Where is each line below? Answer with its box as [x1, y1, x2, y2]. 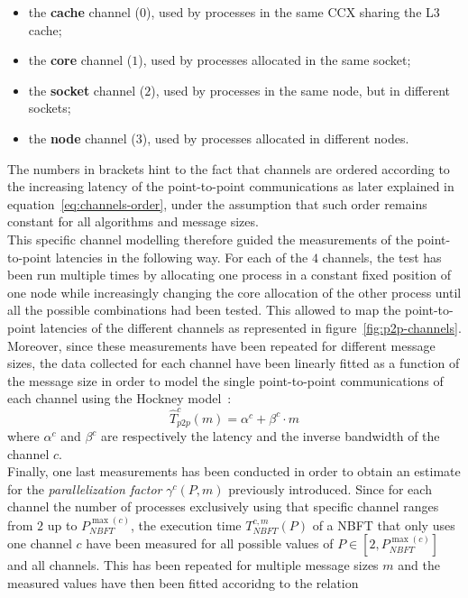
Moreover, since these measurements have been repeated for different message [7, 336, 436, 354]
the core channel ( [28, 51, 133, 69]
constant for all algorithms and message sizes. [7, 212, 259, 231]
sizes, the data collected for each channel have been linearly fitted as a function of [7, 354, 460, 373]
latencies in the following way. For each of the [55, 247, 308, 266]
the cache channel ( [28, 3, 140, 21]
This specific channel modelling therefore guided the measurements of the [7, 229, 413, 248]
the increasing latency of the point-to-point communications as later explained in [7, 177, 454, 196]
